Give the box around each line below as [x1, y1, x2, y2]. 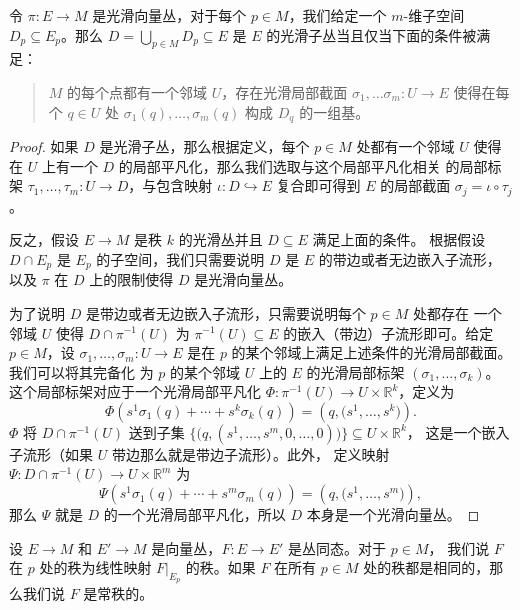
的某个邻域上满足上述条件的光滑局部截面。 [231, 342, 512, 363]
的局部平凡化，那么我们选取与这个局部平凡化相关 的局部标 [118, 155, 502, 176]
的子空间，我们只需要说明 [96, 248, 265, 269]
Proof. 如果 [9, 136, 79, 157]
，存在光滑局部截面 [221, 81, 348, 102]
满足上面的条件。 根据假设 [312, 229, 486, 250]
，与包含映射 [128, 175, 213, 196]
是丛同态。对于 [288, 537, 387, 558]
